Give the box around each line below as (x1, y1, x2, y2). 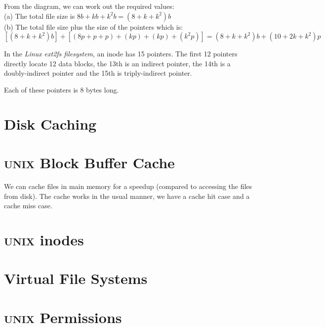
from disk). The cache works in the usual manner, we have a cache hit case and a (4, 190, 250, 201)
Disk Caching (4, 113, 97, 134)
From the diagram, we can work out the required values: (4, 1, 174, 11)
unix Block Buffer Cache (4, 152, 175, 173)
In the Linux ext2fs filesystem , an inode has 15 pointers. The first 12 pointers (4, 48, 238, 59)
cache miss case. (4, 200, 52, 211)
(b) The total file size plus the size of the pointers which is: (4, 21, 183, 32)
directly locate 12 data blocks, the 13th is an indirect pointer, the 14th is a (4, 58, 231, 68)
